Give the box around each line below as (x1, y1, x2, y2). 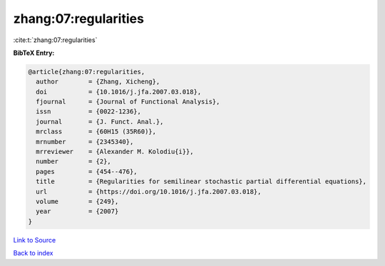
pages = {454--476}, (36, 168, 138, 175)
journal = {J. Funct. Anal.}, (36, 118, 164, 126)
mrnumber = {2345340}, (36, 138, 134, 145)
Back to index (13, 249, 53, 257)
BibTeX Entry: (13, 48, 55, 57)
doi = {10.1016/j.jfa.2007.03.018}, (36, 88, 202, 96)
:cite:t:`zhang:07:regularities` (13, 36, 98, 44)
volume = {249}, (36, 198, 119, 205)
